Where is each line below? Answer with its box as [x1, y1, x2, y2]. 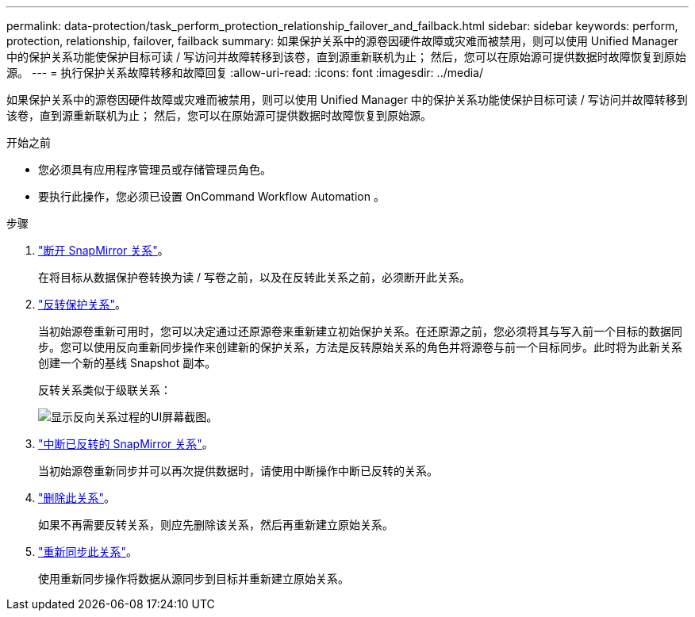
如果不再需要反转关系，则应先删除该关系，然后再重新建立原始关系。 [38, 518, 394, 531]
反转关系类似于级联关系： [38, 383, 171, 397]
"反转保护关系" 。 [38, 297, 127, 311]
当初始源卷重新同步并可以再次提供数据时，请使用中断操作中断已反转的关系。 [38, 464, 438, 477]
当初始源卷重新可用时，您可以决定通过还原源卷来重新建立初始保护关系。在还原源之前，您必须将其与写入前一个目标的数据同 [38, 324, 682, 338]
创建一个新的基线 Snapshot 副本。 [38, 356, 217, 370]
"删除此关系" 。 [38, 491, 116, 504]
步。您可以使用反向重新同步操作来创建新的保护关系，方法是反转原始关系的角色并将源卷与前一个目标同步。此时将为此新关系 [38, 340, 682, 354]
